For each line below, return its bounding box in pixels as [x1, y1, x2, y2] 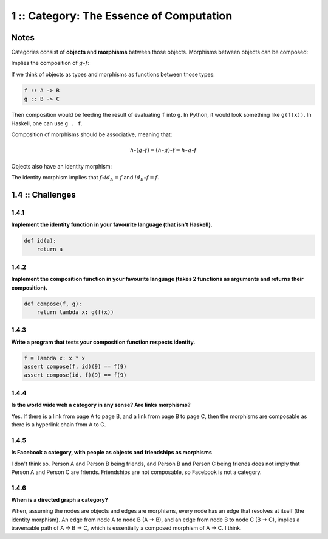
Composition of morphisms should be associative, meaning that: [11, 131, 173, 138]
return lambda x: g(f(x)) [36, 308, 114, 316]
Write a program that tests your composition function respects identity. [11, 338, 196, 346]
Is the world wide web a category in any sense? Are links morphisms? [11, 402, 191, 409]
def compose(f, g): [24, 300, 82, 307]
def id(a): [24, 237, 56, 245]
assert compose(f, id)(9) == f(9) [24, 363, 127, 370]
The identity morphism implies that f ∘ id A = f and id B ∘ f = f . [11, 173, 159, 183]
